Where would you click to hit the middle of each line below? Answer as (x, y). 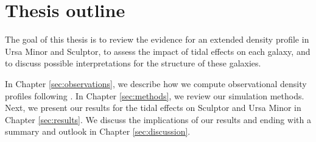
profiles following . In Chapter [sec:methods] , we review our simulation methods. (155, 95)
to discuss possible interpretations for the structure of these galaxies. (133, 63)
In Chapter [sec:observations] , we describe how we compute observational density (156, 83)
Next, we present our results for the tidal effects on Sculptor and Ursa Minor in (153, 108)
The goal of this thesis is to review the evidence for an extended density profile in (157, 39)
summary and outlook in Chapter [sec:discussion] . (98, 131)
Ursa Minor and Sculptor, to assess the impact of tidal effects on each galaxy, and (158, 51)
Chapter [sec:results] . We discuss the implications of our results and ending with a (158, 119)
